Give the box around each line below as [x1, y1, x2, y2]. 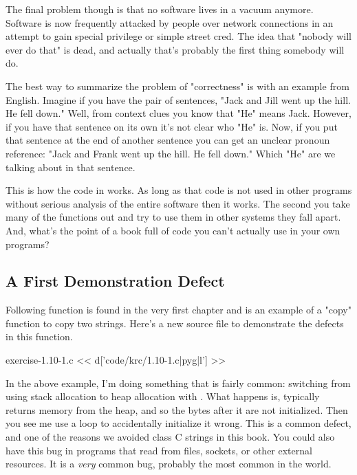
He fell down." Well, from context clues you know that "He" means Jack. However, [6, 106, 351, 120]
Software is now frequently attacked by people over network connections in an [6, 15, 334, 30]
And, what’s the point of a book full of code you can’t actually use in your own [6, 223, 340, 237]
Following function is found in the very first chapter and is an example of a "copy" [6, 302, 351, 317]
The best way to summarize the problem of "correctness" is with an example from [6, 78, 349, 93]
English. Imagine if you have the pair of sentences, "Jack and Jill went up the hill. [6, 92, 351, 107]
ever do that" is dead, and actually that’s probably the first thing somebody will [6, 42, 345, 56]
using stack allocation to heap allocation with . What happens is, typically [6, 389, 320, 404]
